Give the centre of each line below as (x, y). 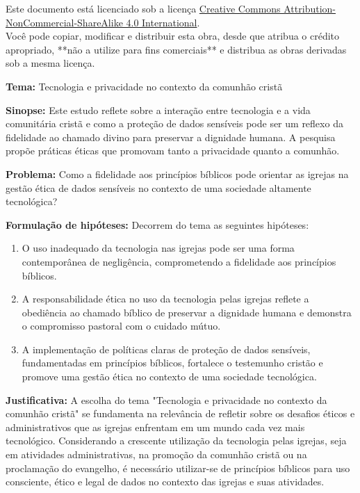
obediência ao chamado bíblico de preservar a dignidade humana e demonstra (187, 312)
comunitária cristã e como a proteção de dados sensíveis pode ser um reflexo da (174, 123)
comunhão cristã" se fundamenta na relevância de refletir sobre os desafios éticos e (180, 413)
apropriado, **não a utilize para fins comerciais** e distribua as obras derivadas (176, 49)
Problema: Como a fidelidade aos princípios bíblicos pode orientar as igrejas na (177, 173)
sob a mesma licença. (50, 63)
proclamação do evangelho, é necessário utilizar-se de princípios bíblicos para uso (178, 468)
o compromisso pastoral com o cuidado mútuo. (121, 326)
